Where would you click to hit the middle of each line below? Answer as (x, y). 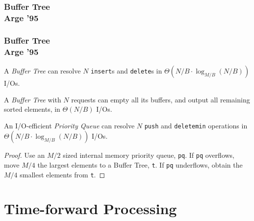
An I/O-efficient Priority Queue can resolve (69, 125)
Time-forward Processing (90, 208)
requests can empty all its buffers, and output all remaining (161, 99)
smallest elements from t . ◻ (63, 174)
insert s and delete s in (127, 70)
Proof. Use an (25, 155)
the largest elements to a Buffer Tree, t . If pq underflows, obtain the (140, 165)
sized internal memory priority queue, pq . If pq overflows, (149, 155)
